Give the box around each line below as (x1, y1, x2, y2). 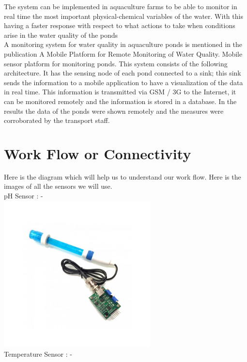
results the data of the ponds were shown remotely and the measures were (4, 106, 224, 116)
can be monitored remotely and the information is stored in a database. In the (4, 96, 237, 106)
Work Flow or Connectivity (4, 143, 191, 163)
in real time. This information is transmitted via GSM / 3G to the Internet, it (4, 87, 236, 97)
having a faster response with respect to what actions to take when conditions (4, 20, 235, 30)
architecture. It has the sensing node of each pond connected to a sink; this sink (4, 68, 241, 78)
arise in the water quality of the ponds (4, 30, 118, 40)
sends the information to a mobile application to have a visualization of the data (4, 77, 243, 87)
